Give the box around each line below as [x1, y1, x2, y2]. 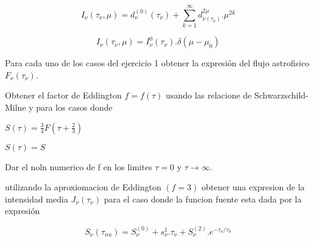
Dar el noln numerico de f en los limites [5, 160, 152, 173]
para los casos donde [36, 100, 113, 113]
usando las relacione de [166, 89, 252, 102]
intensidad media [5, 192, 68, 205]
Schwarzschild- [254, 89, 309, 102]
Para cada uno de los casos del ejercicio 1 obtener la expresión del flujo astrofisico [5, 57, 310, 69]
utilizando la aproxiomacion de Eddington [5, 181, 161, 193]
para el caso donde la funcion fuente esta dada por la [103, 192, 302, 205]
